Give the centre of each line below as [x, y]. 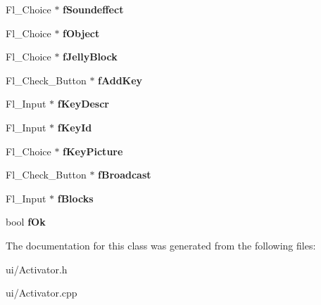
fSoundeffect [93, 9]
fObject [81, 33]
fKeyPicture [93, 151]
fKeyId [75, 127]
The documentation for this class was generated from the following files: [161, 245]
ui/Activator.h [37, 269]
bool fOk [26, 222]
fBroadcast [125, 175]
